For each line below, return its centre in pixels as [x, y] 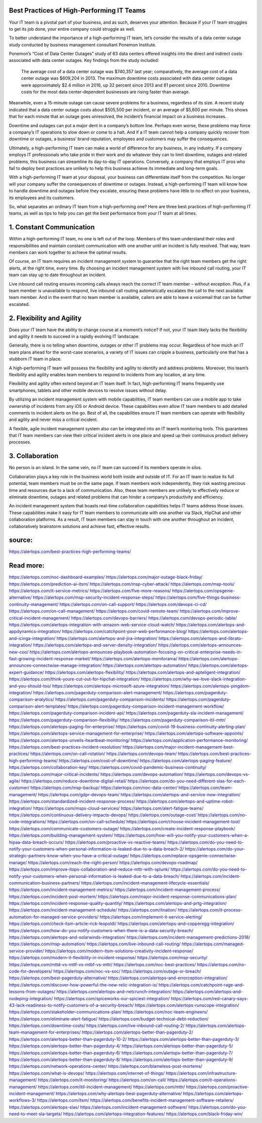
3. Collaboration [34, 456]
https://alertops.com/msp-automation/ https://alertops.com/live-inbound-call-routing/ [95, 944]
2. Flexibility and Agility [45, 318]
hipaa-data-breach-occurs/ [36, 842]
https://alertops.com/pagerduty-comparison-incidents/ [110, 700]
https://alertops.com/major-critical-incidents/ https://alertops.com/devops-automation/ [96, 774]
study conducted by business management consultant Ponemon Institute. [83, 45]
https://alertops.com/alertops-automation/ [145, 666]
